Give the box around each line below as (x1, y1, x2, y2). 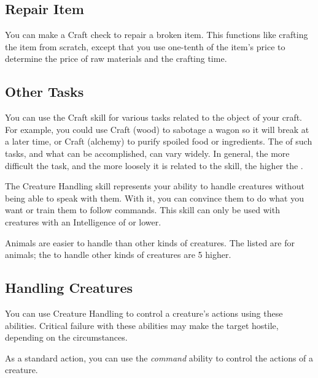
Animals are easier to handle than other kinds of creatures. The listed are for (5, 236, 295, 249)
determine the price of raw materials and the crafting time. (5, 52, 227, 65)
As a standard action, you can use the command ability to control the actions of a (5, 351, 314, 364)
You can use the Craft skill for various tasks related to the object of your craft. (5, 111, 303, 124)
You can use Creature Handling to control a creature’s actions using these (5, 306, 283, 319)
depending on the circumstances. (5, 331, 128, 344)
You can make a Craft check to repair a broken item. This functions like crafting (5, 28, 308, 41)
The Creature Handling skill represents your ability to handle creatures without (5, 180, 304, 192)
